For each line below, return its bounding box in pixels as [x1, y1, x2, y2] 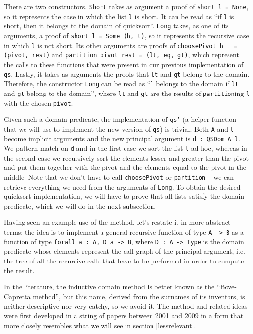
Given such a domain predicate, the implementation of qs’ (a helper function [4, 114, 237, 124]
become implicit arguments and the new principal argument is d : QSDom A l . [4, 133, 240, 143]
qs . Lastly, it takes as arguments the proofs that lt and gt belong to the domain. [4, 69, 250, 79]
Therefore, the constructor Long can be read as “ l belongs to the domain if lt [4, 78, 239, 89]
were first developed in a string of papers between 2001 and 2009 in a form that [4, 310, 244, 320]
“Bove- [216, 282, 237, 292]
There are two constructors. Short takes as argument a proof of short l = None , [4, 1, 249, 11]
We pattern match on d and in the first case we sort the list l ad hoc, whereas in [4, 143, 247, 153]
